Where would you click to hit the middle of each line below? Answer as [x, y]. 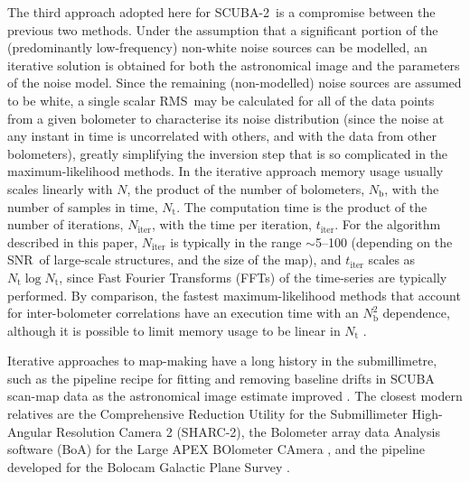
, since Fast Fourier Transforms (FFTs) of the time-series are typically [253, 277]
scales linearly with [60, 188]
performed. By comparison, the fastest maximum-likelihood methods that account [234, 295]
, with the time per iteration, [231, 224]
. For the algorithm [388, 224]
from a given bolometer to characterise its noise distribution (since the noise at [226, 118]
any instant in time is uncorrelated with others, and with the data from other [222, 136]
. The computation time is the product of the [302, 206]
